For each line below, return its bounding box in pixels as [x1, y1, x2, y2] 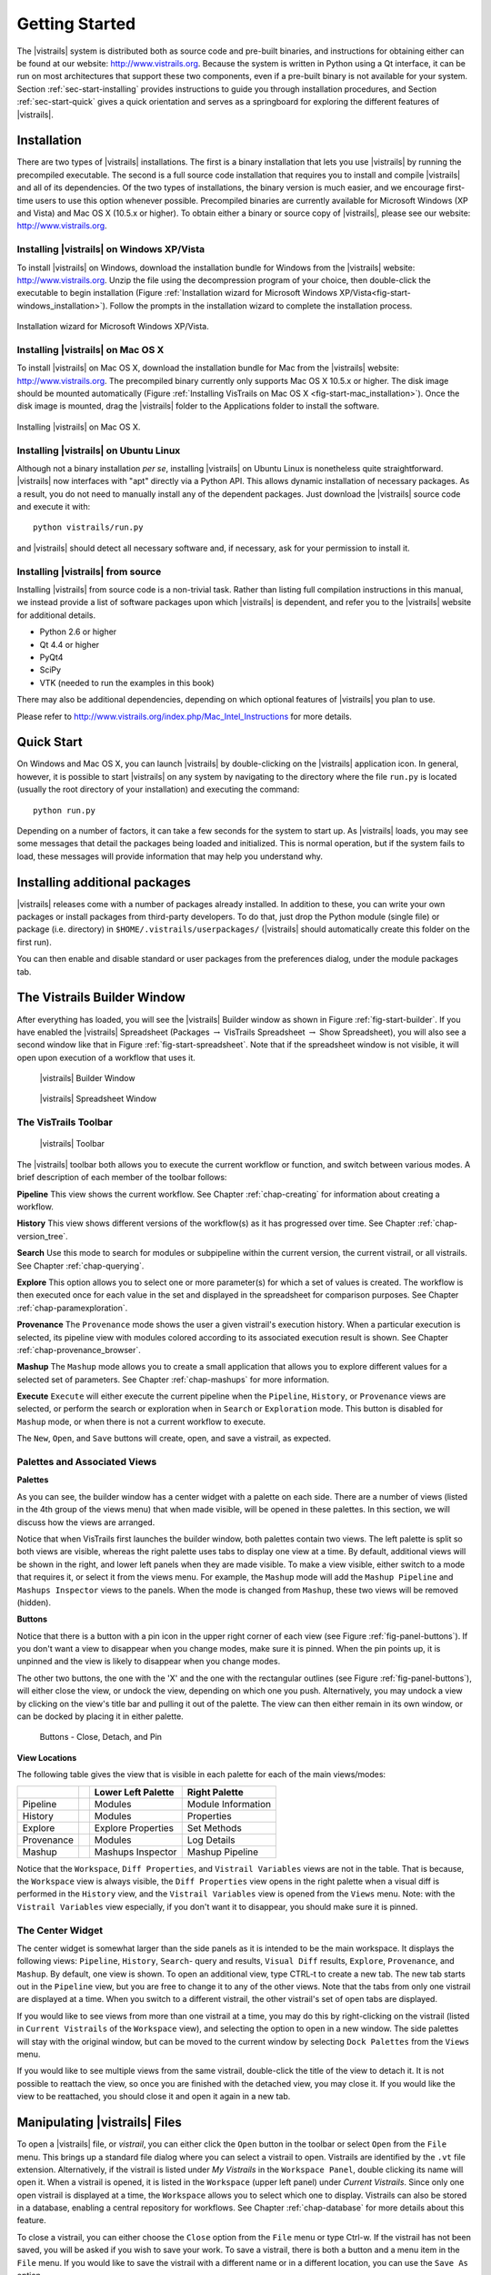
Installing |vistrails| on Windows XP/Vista [16, 243, 205, 256]
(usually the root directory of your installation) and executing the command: [16, 784, 300, 795]
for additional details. [16, 610, 96, 621]
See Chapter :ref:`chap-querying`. [16, 1260, 145, 1271]
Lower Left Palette [94, 1785, 175, 1798]
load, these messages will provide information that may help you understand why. [16, 851, 323, 862]
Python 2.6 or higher [39, 626, 117, 637]
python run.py [33, 805, 95, 815]
